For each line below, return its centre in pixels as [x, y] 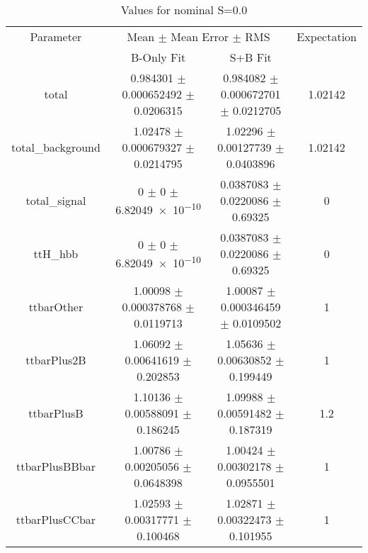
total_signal [56, 200]
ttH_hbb [56, 253]
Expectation [327, 37]
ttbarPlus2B [56, 360]
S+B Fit [251, 57]
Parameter [56, 37]
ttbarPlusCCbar [56, 519]
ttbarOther [56, 307]
